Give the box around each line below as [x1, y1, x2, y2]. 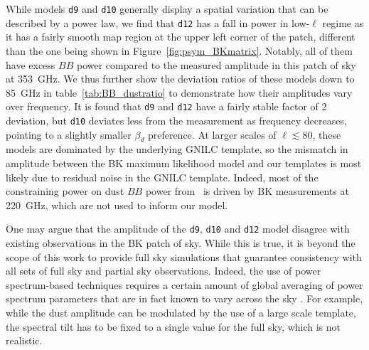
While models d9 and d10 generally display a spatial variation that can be [6, 1, 328, 16]
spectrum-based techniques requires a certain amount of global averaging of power [6, 277, 363, 292]
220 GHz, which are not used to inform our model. [6, 197, 228, 212]
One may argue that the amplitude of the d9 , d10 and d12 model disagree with [6, 221, 350, 236]
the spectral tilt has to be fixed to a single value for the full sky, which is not [6, 319, 341, 334]
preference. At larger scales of [147, 127, 277, 142]
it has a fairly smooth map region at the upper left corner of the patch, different [6, 29, 355, 44]
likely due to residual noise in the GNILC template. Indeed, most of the [6, 169, 319, 184]
